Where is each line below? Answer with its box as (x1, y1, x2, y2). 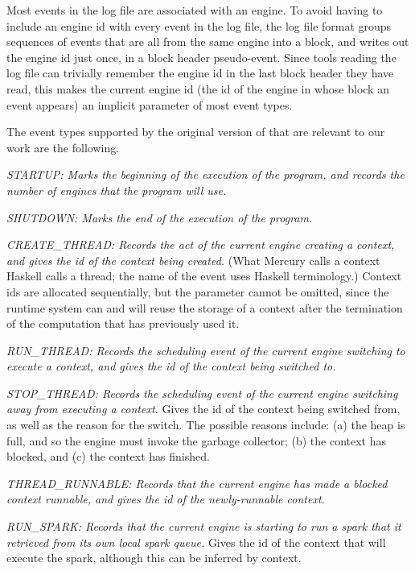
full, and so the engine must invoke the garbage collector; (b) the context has (6, 432, 387, 449)
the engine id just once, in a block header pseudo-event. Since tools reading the (6, 48, 397, 65)
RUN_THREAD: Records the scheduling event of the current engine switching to (6, 341, 405, 358)
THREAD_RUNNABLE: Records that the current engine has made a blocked (6, 474, 388, 491)
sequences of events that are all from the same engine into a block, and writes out (6, 33, 409, 50)
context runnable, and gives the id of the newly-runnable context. (6, 490, 325, 507)
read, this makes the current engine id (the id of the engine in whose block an (6, 80, 389, 97)
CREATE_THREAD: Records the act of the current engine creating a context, (6, 236, 395, 253)
